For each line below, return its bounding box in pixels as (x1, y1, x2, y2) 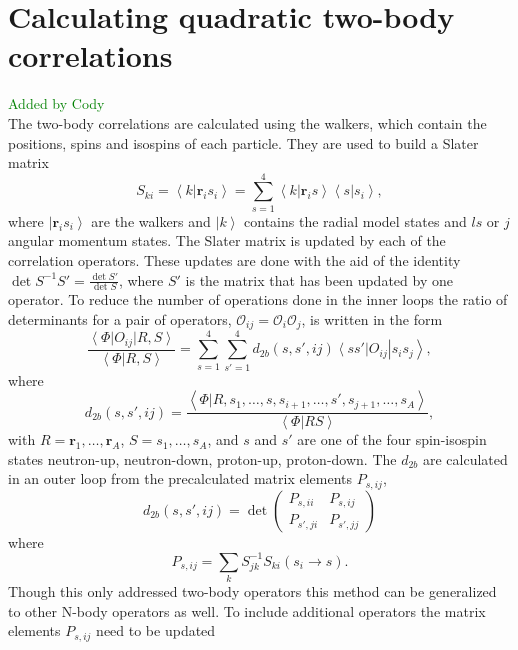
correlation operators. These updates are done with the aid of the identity (8, 250, 461, 270)
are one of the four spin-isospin (297, 429, 487, 450)
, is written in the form (301, 309, 443, 330)
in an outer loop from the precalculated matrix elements (8, 468, 353, 489)
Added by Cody (8, 93, 105, 114)
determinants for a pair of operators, (8, 309, 232, 330)
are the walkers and (91, 210, 211, 231)
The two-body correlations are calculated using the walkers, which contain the (8, 112, 487, 133)
